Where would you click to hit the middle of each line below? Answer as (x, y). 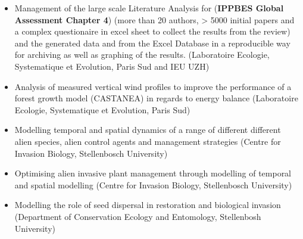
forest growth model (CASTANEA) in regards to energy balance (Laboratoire (156, 98)
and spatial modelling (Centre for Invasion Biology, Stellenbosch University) (153, 184)
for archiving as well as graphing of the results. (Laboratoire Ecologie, (142, 55)
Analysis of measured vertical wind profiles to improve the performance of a (153, 86)
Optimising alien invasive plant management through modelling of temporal (153, 173)
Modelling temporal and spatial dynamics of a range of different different (148, 130)
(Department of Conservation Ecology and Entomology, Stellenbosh (138, 216)
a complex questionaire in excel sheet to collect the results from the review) (152, 31)
